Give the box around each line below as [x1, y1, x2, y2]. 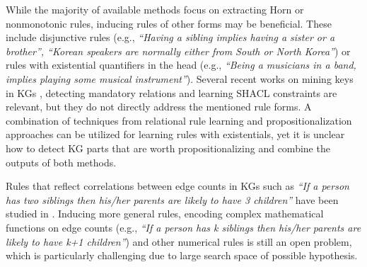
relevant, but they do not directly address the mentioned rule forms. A [6, 99, 312, 114]
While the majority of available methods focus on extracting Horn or [6, 2, 304, 16]
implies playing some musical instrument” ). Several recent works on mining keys [6, 71, 354, 86]
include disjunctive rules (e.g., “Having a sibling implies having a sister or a [6, 30, 335, 45]
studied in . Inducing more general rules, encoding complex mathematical [6, 206, 324, 221]
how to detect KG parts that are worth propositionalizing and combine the [6, 140, 330, 155]
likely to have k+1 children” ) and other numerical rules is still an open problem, [6, 234, 352, 249]
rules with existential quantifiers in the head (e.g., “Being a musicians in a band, [6, 57, 356, 72]
